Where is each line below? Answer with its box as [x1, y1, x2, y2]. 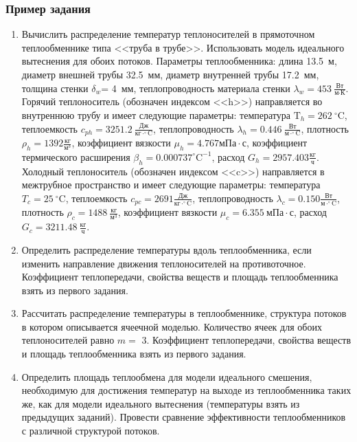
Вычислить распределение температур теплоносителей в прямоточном [21, 27, 315, 41]
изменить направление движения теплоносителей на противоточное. [21, 256, 306, 270]
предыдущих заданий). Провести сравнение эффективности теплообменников [21, 410, 346, 424]
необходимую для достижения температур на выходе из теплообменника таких [21, 383, 352, 397]
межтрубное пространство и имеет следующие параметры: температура [21, 177, 321, 192]
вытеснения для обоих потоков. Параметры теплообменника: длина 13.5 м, [21, 54, 337, 68]
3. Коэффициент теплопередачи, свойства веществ [141, 333, 352, 347]
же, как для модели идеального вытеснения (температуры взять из [21, 396, 300, 410]
